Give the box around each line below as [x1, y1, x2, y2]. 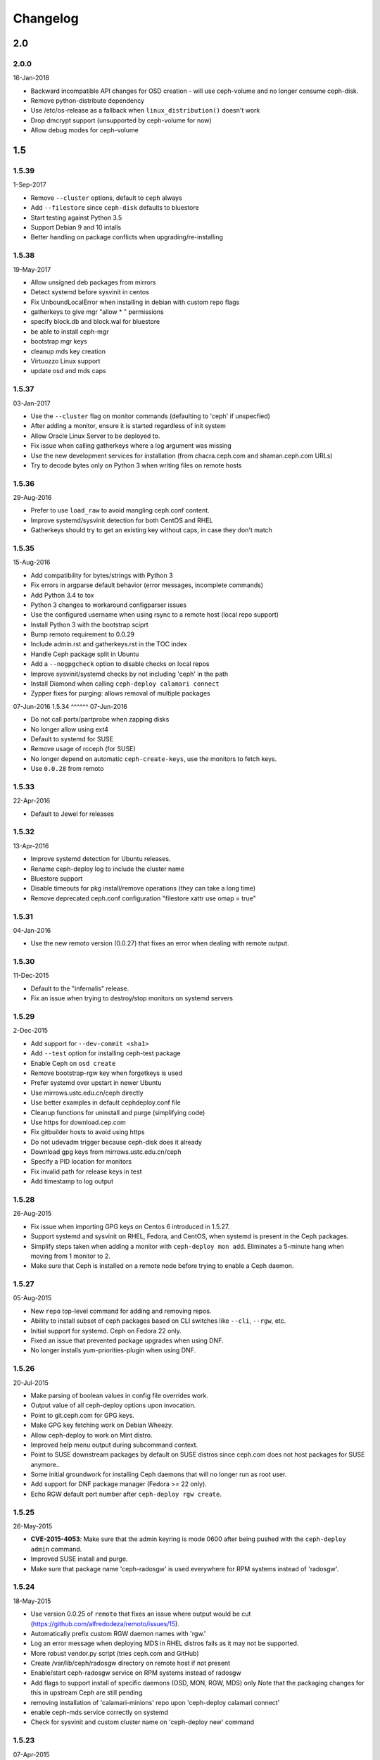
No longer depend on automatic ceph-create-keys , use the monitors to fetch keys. [30, 754, 277, 763]
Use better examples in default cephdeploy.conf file [30, 1098, 181, 1107]
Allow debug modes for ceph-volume [30, 126, 139, 134]
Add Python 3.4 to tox [30, 591, 94, 599]
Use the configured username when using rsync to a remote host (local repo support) [30, 610, 279, 619]
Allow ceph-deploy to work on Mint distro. [30, 1431, 153, 1439]
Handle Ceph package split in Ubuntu [30, 650, 139, 658]
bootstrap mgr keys [30, 337, 87, 346]
